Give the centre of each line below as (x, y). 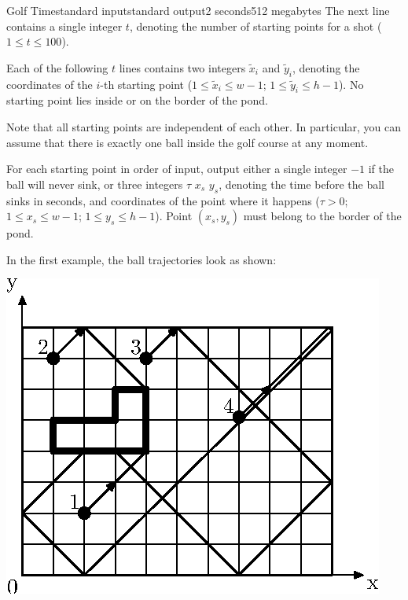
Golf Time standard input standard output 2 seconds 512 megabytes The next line (198, 10)
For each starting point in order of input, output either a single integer (177, 169)
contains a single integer (64, 26)
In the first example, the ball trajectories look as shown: (142, 259)
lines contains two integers (182, 67)
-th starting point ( (146, 84)
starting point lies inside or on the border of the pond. (137, 100)
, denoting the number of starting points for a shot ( (255, 26)
